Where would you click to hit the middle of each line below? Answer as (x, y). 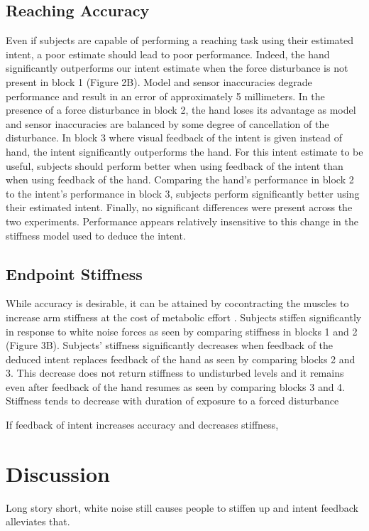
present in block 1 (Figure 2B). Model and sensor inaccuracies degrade (159, 81)
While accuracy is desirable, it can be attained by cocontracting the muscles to (177, 303)
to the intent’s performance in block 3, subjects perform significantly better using (183, 193)
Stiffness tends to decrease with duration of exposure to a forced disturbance (172, 401)
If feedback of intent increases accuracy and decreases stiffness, (142, 425)
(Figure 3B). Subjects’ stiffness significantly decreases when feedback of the (170, 345)
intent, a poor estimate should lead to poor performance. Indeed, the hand (168, 54)
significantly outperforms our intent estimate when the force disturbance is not (177, 68)
